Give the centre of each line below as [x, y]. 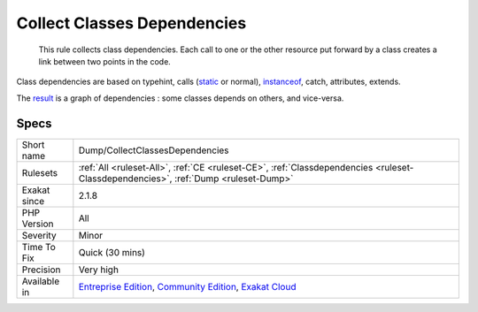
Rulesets [39, 172]
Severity [39, 235]
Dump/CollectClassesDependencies [154, 150]
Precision [41, 270]
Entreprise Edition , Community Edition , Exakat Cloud [187, 286]
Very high [99, 270]
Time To [39, 247]
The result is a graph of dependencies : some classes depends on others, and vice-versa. [180, 98]
